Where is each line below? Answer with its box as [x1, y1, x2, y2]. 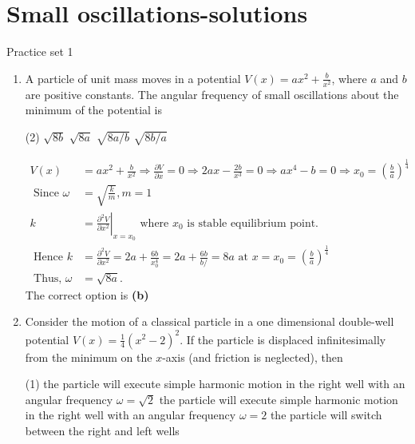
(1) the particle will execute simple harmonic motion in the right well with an [25, 375, 405, 392]
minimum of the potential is [25, 101, 162, 118]
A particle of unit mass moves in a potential [25, 69, 241, 86]
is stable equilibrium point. [187, 217, 319, 229]
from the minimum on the [25, 348, 152, 365]
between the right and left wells [25, 422, 180, 438]
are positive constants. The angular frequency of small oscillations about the [25, 85, 399, 102]
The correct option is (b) [25, 286, 149, 303]
